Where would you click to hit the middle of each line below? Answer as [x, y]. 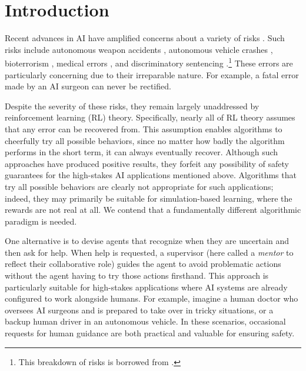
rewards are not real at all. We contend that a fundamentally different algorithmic [153, 210]
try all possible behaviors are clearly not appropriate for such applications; [139, 186]
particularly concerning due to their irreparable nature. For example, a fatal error [152, 74]
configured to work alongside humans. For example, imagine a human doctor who [152, 298]
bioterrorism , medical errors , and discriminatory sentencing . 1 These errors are [149, 62]
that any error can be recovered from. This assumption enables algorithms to [144, 128]
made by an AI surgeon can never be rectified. [88, 86]
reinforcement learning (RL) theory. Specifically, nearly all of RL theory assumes [150, 117]
